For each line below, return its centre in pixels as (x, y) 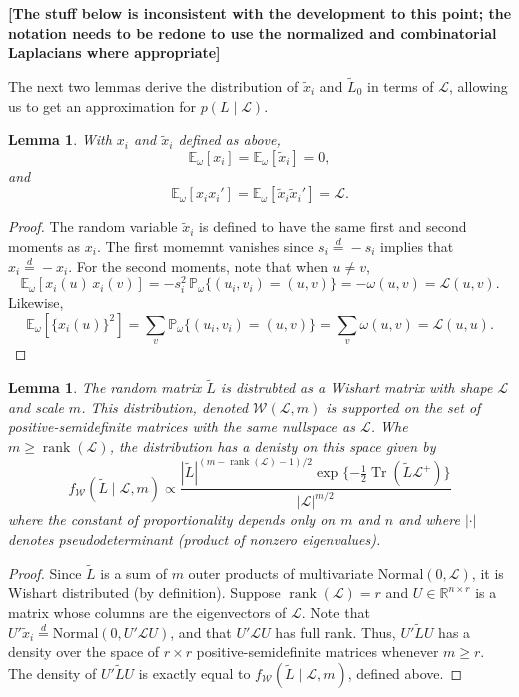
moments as (44, 245)
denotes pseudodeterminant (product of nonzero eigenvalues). (194, 539)
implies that (417, 245)
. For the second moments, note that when (198, 265)
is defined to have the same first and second (333, 226)
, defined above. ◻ (405, 673)
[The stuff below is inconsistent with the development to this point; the (260, 13)
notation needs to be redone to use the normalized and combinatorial (252, 32)
